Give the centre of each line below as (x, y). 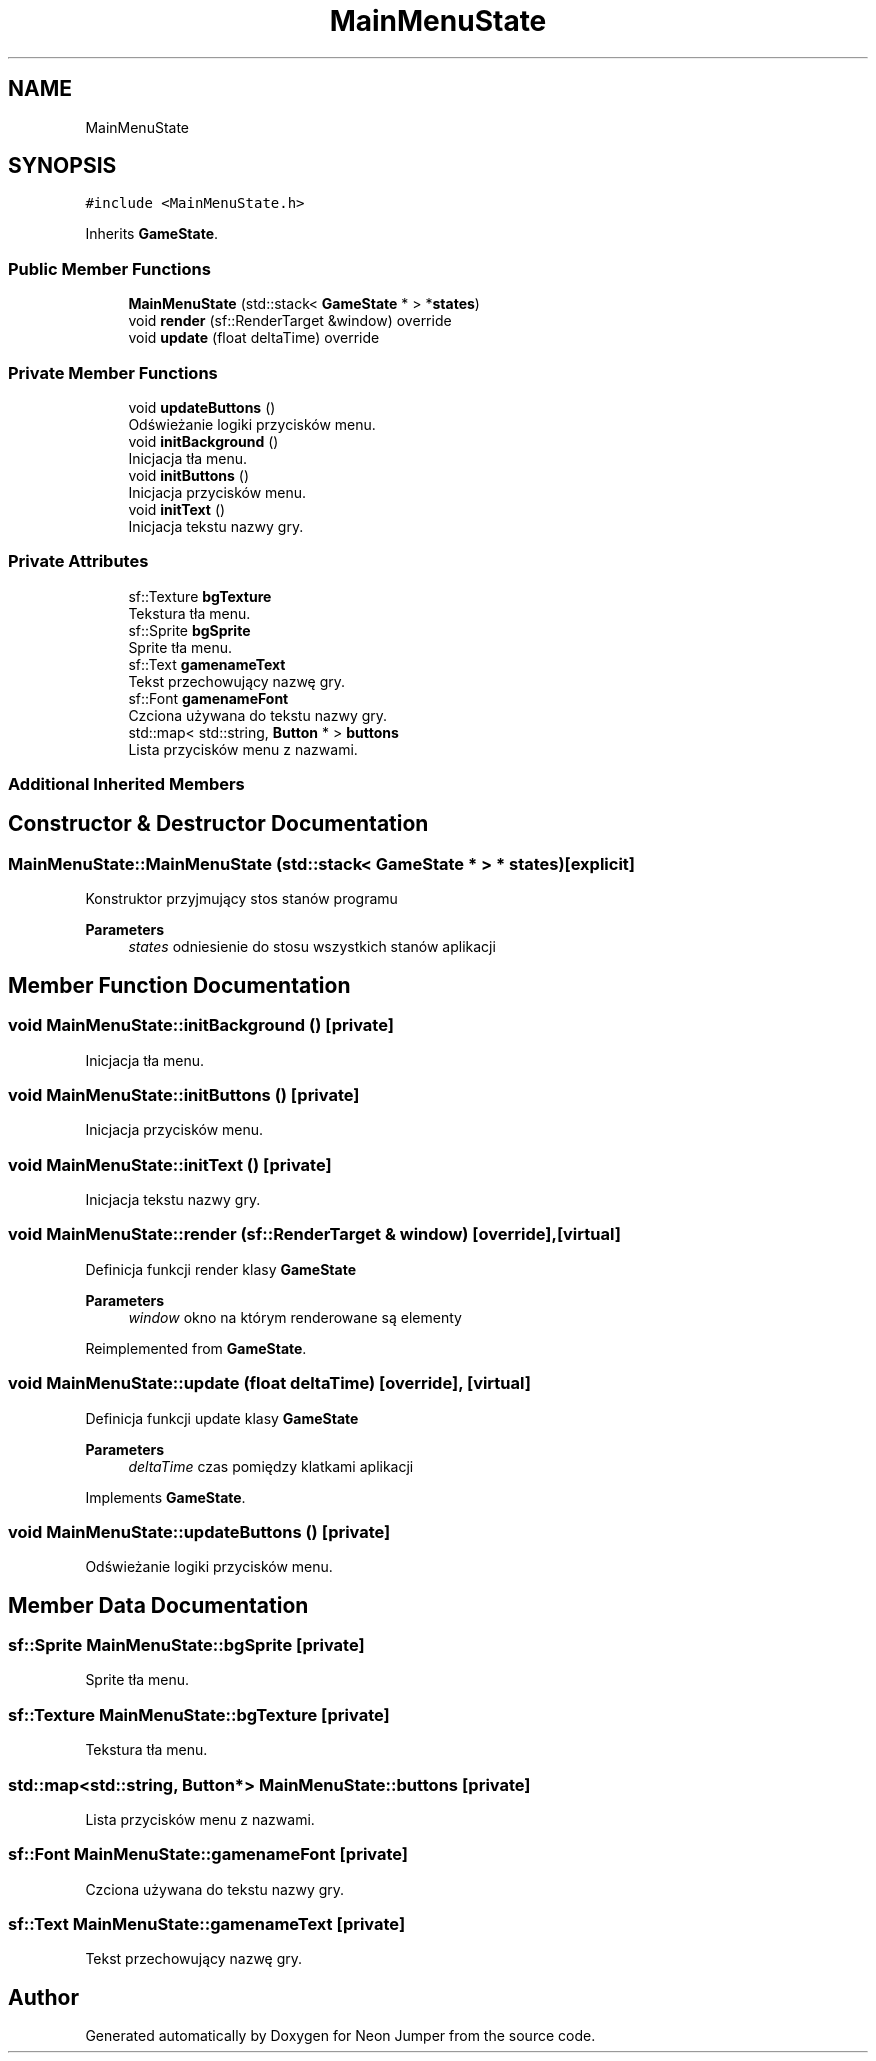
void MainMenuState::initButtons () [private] (184, 1094)
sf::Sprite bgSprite (189, 630)
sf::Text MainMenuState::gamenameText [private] (207, 1924)
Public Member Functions (109, 268)
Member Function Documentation (179, 985)
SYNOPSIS (62, 166)
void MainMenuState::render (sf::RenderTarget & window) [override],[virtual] (314, 1234)
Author (43, 1997)
